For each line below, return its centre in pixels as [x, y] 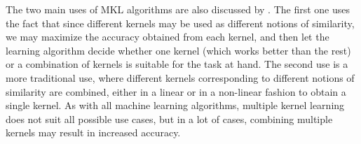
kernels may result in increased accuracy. [93, 132]
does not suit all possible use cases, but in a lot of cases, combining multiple [169, 118]
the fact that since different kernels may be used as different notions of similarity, [180, 23]
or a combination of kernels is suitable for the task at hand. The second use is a [177, 64]
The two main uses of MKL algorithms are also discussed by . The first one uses [178, 9]
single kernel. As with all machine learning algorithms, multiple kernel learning [175, 105]
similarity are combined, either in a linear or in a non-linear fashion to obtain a [176, 91]
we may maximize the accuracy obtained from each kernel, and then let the [168, 37]
